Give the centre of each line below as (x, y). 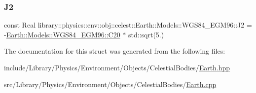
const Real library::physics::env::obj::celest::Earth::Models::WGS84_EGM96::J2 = (128, 25)
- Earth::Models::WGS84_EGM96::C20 (62, 34)
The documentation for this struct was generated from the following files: (115, 51)
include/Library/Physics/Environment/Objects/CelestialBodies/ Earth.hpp (117, 67)
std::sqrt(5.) (146, 34)
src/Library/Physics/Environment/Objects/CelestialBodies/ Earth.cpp (110, 84)
